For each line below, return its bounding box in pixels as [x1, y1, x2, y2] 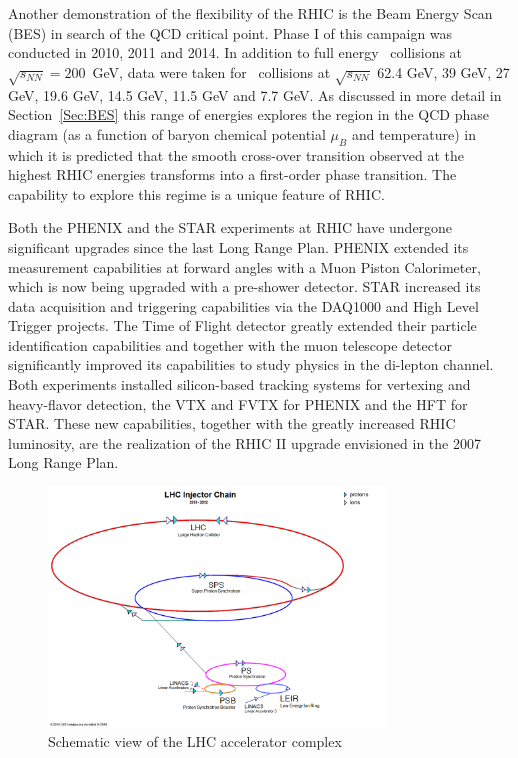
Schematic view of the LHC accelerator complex [48, 731, 342, 752]
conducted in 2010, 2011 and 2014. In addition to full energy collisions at [8, 42, 463, 63]
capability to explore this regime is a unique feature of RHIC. [8, 183, 385, 204]
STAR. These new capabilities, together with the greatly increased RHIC [8, 413, 456, 434]
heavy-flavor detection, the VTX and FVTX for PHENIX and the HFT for [8, 393, 468, 414]
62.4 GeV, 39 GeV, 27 [377, 61, 510, 82]
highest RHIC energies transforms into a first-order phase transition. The [8, 164, 457, 185]
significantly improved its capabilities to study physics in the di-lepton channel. [8, 354, 494, 375]
